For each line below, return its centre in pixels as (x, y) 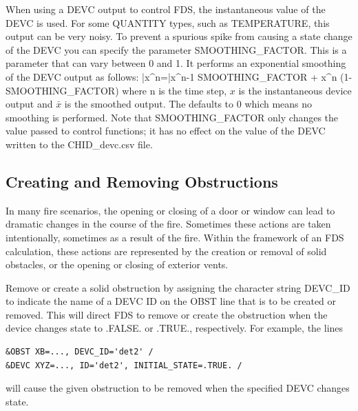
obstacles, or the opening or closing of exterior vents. (117, 264)
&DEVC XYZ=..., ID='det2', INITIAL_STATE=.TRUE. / (124, 365)
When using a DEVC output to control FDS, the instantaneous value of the (166, 9)
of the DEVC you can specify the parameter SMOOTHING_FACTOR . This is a (176, 49)
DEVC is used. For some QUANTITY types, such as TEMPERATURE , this (168, 22)
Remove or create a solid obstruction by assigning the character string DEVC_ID (178, 287)
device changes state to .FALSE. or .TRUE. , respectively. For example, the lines (175, 328)
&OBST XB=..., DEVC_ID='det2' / (80, 352)
